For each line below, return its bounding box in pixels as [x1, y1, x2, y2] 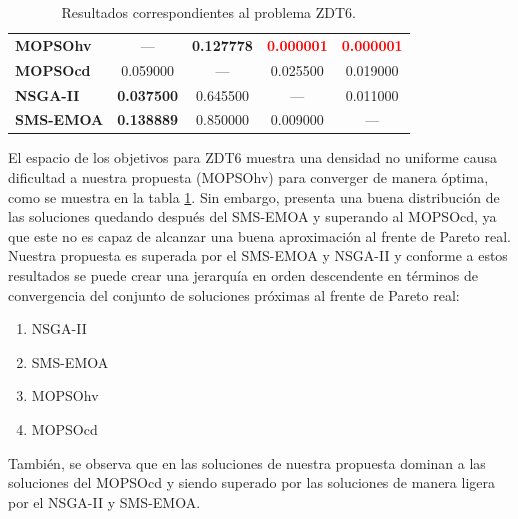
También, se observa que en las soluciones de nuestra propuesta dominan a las [8, 452, 486, 473]
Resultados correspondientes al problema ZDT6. [61, 2, 356, 22]
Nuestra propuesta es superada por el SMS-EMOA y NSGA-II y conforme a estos [8, 245, 508, 266]
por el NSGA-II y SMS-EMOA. [8, 491, 201, 512]
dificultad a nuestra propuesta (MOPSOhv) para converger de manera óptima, [8, 167, 489, 188]
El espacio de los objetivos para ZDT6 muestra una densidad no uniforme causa [8, 147, 498, 168]
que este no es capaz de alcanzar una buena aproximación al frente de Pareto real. [8, 225, 511, 246]
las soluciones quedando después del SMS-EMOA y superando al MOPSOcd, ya [8, 206, 497, 227]
